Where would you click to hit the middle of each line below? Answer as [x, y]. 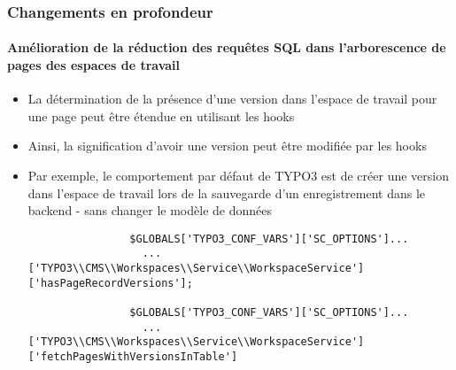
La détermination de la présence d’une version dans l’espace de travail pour [232, 99]
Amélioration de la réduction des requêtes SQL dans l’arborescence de [227, 47]
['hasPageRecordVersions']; [110, 283]
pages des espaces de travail [94, 65]
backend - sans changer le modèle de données [150, 210]
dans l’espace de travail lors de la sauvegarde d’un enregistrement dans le [227, 193]
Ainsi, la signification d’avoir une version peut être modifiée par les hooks [227, 146]
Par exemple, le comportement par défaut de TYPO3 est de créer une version [238, 176]
